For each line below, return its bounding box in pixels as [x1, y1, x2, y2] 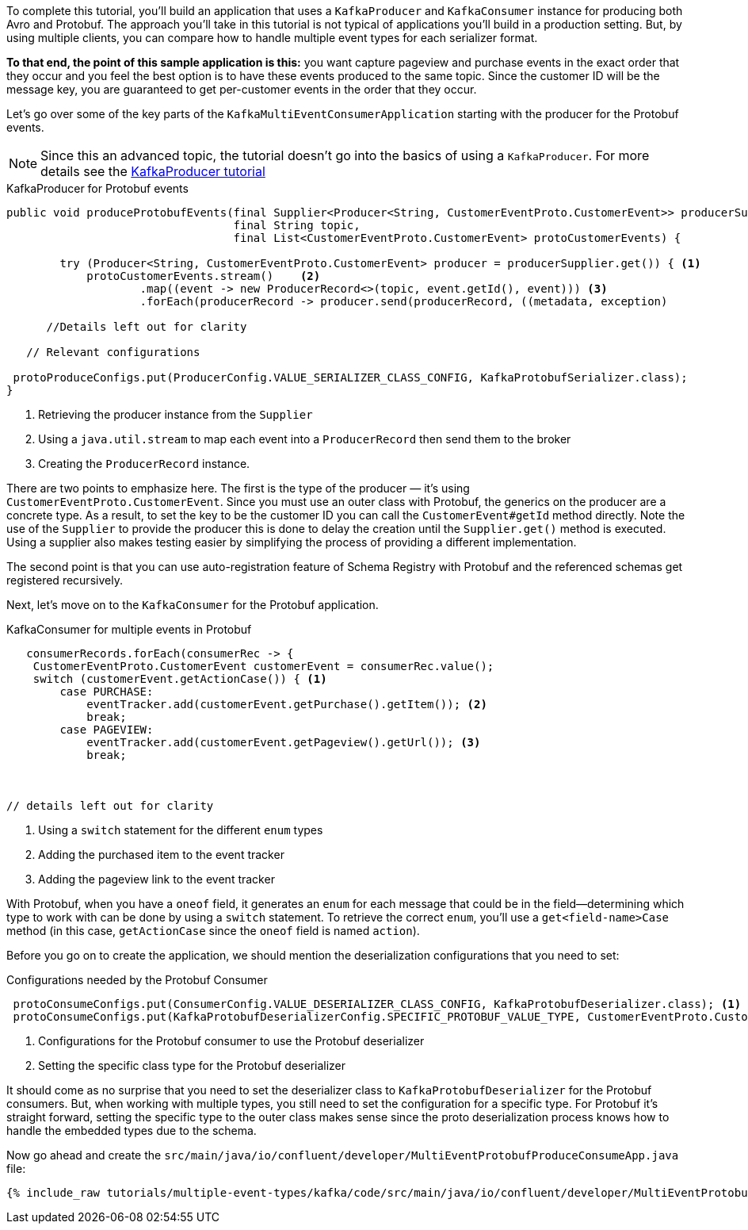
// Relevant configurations [26, 346, 200, 358]
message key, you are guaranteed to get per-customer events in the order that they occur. [6, 82, 477, 96]
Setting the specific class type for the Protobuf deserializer [38, 1059, 346, 1072]
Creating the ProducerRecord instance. [38, 457, 250, 470]
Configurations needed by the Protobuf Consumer [6, 973, 268, 987]
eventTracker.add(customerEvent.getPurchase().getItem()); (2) [86, 698, 487, 711]
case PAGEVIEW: [59, 723, 154, 736]
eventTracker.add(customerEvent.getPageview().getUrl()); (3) [86, 736, 481, 749]
